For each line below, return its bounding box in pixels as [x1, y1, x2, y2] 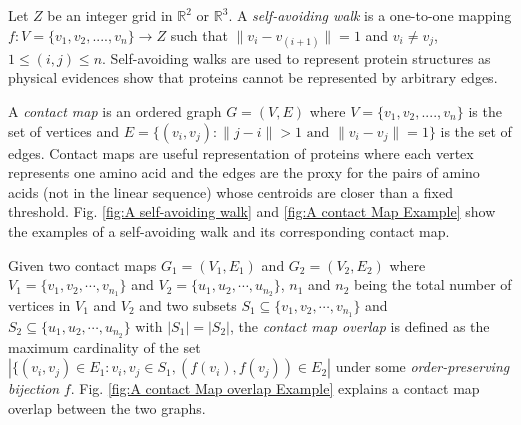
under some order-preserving [335, 356, 510, 377]
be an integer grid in [47, 5, 173, 25]
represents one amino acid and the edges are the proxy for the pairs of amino [8, 162, 480, 183]
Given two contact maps [8, 254, 157, 275]
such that [170, 24, 228, 45]
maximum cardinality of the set [8, 336, 201, 357]
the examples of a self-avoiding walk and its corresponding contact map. [8, 220, 450, 241]
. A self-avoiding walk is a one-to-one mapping [228, 5, 512, 25]
